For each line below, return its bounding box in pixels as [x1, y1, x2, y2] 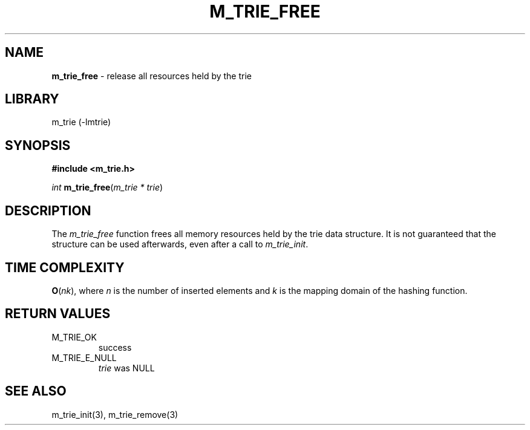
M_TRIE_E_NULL [51, 352, 117, 363]
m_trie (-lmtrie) [51, 117, 111, 128]
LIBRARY [5, 91, 59, 107]
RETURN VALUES [5, 306, 111, 322]
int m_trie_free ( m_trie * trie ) [51, 182, 163, 193]
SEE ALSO [5, 383, 67, 399]
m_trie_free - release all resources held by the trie [51, 70, 252, 81]
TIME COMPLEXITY [5, 259, 125, 275]
